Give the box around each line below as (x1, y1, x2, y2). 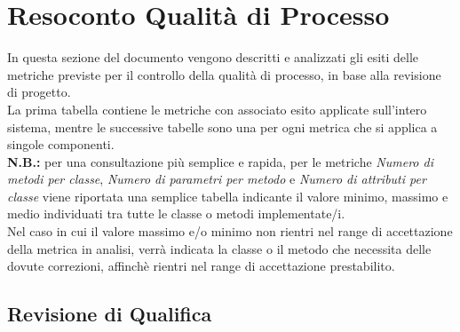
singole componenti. (7, 135, 115, 154)
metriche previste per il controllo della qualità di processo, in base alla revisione (7, 65, 441, 83)
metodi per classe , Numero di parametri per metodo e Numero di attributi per (7, 170, 426, 188)
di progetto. (7, 83, 71, 101)
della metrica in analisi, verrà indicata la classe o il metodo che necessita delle (7, 239, 432, 257)
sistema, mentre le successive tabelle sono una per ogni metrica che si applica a (7, 117, 438, 136)
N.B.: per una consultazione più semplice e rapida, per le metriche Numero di (7, 152, 433, 170)
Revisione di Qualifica (7, 300, 212, 328)
